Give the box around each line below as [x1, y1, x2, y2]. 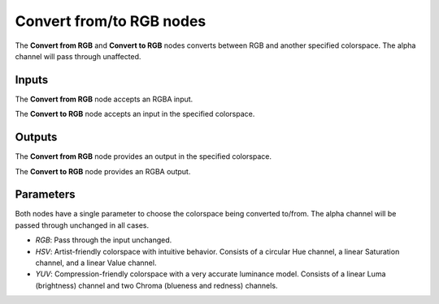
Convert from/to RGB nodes [15, 12, 206, 30]
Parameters [15, 187, 76, 202]
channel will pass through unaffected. [15, 51, 141, 61]
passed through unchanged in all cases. [15, 220, 150, 230]
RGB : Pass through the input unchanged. [35, 235, 172, 245]
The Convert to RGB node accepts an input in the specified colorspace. [15, 109, 255, 119]
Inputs [15, 73, 49, 87]
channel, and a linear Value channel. [35, 258, 157, 268]
